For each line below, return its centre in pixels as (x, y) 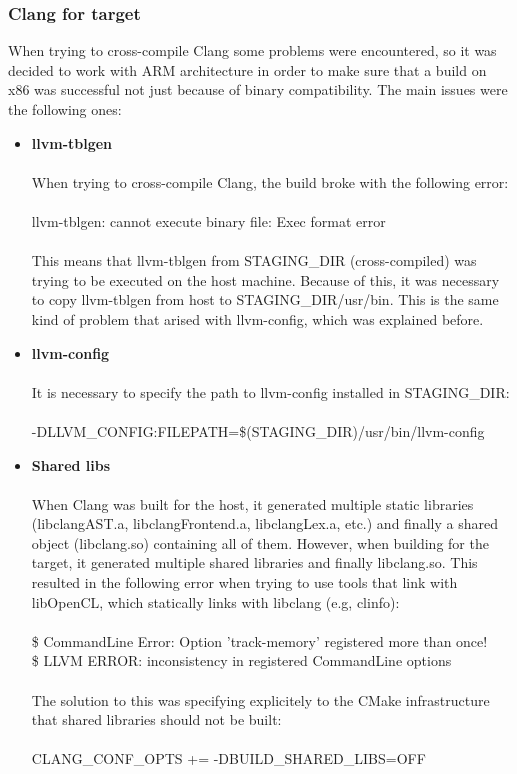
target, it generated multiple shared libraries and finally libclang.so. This (254, 562)
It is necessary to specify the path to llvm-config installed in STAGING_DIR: (270, 391)
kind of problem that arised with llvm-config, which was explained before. (257, 318)
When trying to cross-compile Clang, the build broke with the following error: (270, 181)
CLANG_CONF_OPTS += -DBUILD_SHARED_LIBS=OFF (228, 758)
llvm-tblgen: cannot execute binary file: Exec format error (208, 220)
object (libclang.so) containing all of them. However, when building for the (260, 542)
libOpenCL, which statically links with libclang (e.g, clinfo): (215, 601)
